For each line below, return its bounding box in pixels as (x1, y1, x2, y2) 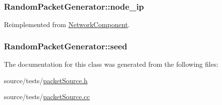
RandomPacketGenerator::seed (4, 40, 128, 52)
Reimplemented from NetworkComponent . (4, 19, 130, 30)
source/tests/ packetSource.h (4, 75, 88, 85)
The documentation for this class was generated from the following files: (4, 59, 219, 69)
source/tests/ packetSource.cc (4, 91, 90, 102)
